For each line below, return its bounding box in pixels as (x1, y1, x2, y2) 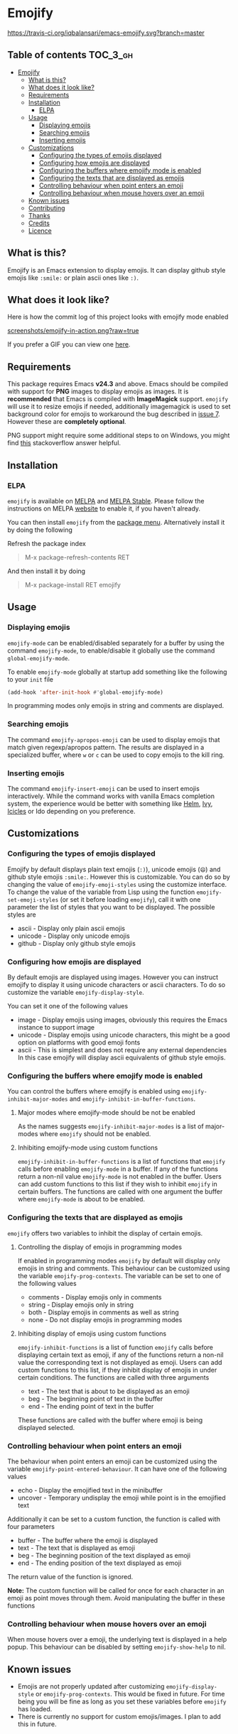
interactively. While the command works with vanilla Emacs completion (7, 792, 215, 800)
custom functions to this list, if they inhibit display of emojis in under (17, 1365, 217, 1374)
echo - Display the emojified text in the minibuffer (17, 1485, 163, 1494)
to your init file (7, 675, 53, 683)
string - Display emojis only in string (28, 1300, 134, 1309)
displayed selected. (17, 1423, 75, 1432)
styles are (7, 910, 37, 919)
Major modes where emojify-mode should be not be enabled (17, 1108, 195, 1117)
